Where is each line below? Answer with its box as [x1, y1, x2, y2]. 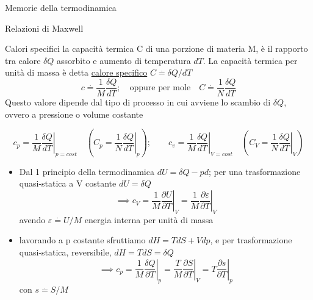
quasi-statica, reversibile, [19, 246, 112, 259]
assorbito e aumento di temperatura [57, 54, 191, 66]
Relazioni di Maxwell [5, 21, 84, 34]
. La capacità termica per [203, 54, 298, 66]
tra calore [5, 54, 41, 66]
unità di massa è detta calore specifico [5, 66, 148, 79]
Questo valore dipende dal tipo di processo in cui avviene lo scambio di [5, 96, 271, 109]
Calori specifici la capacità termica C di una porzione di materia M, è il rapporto [5, 42, 308, 55]
